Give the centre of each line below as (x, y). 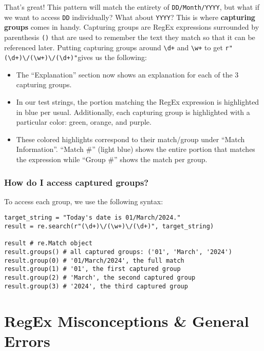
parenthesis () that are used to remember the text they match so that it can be (130, 37)
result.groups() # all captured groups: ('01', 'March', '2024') (118, 252)
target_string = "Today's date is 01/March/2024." (92, 218)
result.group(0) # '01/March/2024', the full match (94, 260)
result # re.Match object (48, 243)
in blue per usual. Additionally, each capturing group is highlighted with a (133, 112)
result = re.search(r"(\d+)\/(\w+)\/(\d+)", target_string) (109, 227)
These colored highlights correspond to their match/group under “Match (130, 139)
